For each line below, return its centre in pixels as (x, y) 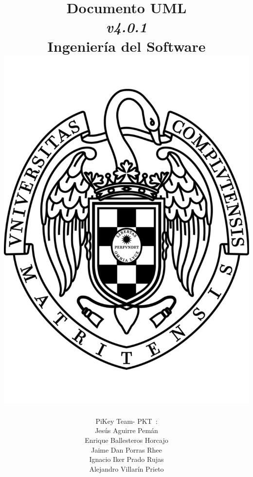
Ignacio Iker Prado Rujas (126, 459)
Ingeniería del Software (126, 46)
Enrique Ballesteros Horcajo (126, 440)
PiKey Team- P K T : (126, 421)
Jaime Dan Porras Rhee (126, 449)
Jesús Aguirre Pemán (126, 430)
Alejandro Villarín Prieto (126, 468)
